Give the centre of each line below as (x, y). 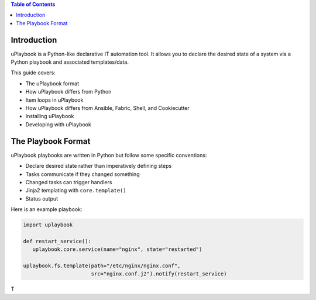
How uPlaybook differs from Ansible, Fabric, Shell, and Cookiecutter (107, 108)
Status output (42, 198)
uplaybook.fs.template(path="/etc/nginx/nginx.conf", (102, 266)
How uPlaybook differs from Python (68, 92)
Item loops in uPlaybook (54, 100)
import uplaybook (48, 225)
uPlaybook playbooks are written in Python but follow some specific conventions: (109, 155)
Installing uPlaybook (50, 116)
